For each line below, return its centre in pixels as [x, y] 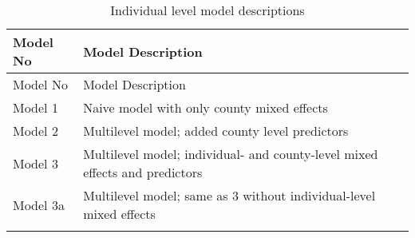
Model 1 [36, 107]
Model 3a [39, 204]
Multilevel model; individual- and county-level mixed [231, 154]
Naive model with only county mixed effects [206, 107]
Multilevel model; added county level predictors [216, 131]
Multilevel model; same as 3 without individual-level [229, 195]
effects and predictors [143, 172]
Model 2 [36, 131]
